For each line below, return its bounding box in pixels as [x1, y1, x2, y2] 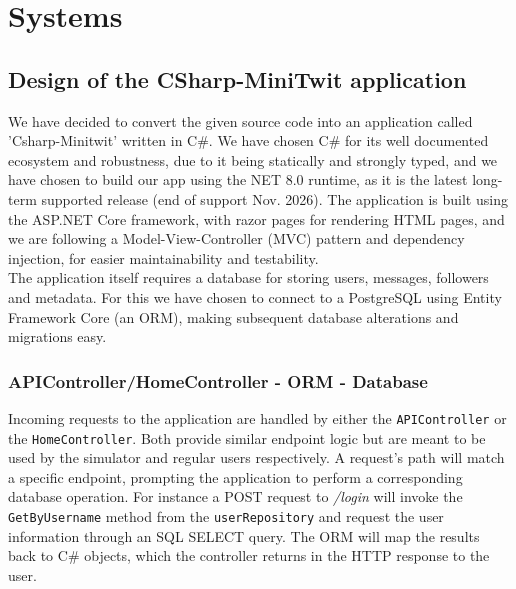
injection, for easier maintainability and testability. [8, 247, 319, 268]
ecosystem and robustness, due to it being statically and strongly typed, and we [8, 149, 498, 170]
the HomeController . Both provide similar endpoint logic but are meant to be [8, 427, 486, 448]
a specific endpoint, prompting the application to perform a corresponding [8, 466, 463, 487]
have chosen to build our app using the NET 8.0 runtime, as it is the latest [8, 169, 468, 190]
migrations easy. [8, 326, 107, 347]
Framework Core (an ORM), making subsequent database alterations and [8, 306, 459, 327]
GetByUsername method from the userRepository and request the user [8, 506, 444, 527]
